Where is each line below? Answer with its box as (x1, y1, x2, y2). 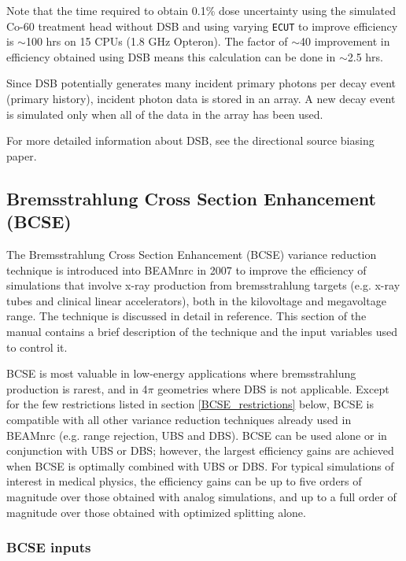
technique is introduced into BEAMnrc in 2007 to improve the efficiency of (6, 261, 367, 278)
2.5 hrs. (347, 48, 384, 65)
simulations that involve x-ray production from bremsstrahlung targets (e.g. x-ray (6, 277, 400, 293)
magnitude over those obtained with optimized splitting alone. (6, 504, 306, 520)
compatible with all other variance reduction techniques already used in (6, 411, 352, 427)
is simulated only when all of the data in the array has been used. (6, 105, 323, 122)
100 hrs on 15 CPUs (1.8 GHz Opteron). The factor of (25, 33, 288, 50)
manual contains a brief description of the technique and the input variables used (6, 323, 398, 339)
